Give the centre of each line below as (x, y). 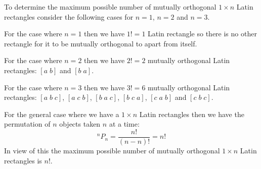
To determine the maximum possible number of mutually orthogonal (110, 7)
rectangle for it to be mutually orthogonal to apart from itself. (101, 43)
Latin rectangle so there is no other (202, 34)
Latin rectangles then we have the (192, 114)
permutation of (27, 124)
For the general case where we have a (62, 114)
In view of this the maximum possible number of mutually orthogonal (112, 150)
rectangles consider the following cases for (69, 16)
